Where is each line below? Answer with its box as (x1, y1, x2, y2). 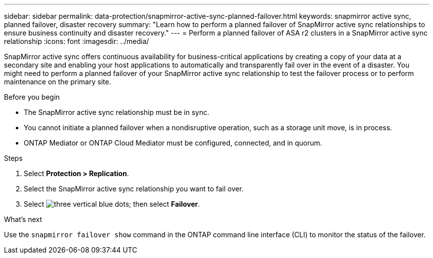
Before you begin (4, 93, 60, 101)
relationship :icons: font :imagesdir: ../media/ (4, 37, 149, 45)
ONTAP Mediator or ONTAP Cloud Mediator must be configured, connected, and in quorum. (24, 139, 322, 147)
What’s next (4, 215, 43, 223)
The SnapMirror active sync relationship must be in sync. (24, 108, 210, 116)
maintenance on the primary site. (4, 77, 111, 86)
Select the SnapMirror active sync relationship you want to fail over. (24, 184, 244, 193)
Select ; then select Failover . (24, 200, 200, 208)
